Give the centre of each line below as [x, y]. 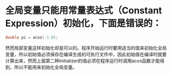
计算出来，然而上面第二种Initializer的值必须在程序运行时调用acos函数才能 [83, 61]
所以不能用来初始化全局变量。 [46, 67]
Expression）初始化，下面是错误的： [83, 23]
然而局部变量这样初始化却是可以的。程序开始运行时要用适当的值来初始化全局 [86, 48]
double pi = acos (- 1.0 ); [32, 37]
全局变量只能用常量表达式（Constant [84, 11]
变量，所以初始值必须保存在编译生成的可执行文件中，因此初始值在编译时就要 [86, 54]
